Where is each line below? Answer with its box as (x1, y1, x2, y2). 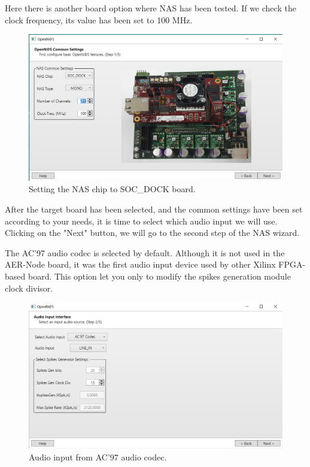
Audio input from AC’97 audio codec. (29, 450, 167, 463)
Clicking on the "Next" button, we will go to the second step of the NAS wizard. (5, 226, 300, 239)
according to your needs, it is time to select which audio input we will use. (5, 214, 278, 227)
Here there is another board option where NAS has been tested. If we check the (5, 2, 296, 14)
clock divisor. (5, 281, 53, 294)
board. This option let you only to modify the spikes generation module (28, 270, 291, 283)
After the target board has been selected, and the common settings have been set (5, 203, 303, 216)
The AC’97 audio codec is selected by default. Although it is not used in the (5, 246, 285, 259)
